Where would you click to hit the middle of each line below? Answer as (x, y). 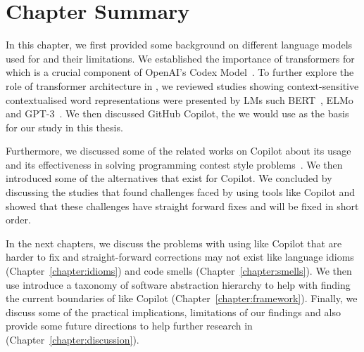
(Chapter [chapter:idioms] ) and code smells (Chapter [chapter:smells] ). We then (179, 271)
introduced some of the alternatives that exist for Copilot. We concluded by (169, 178)
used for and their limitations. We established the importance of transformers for (180, 58)
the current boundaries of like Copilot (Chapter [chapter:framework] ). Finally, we (182, 298)
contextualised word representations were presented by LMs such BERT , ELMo (180, 99)
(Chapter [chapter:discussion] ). (73, 339)
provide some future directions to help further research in (129, 326)
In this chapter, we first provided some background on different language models (179, 45)
